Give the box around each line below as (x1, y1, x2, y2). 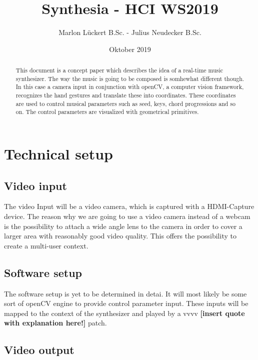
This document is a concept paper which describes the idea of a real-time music (15, 66, 223, 74)
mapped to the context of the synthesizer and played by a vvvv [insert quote (4, 307, 245, 318)
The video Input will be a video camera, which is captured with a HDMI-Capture (4, 201, 254, 211)
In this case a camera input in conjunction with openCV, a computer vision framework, (15, 82, 244, 91)
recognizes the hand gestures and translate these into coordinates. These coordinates (15, 91, 236, 99)
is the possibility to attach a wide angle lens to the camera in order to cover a (4, 220, 242, 231)
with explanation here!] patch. (4, 317, 107, 328)
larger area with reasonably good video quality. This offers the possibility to (4, 230, 236, 241)
